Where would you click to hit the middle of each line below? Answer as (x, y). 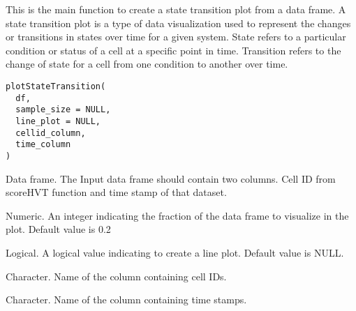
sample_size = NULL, (63, 110)
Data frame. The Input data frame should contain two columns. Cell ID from (171, 178)
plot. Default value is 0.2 (58, 229)
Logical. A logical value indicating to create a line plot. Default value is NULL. (175, 252)
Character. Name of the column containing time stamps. (126, 299)
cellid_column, (51, 133)
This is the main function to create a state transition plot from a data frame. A (176, 9)
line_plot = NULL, (58, 121)
